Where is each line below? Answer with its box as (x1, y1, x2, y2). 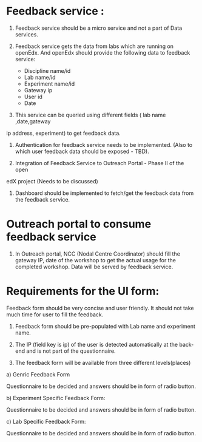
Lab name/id (24, 73, 56, 81)
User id (24, 93, 42, 100)
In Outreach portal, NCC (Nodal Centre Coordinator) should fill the (15, 250, 181, 257)
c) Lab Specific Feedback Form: (6, 418, 86, 425)
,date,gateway (15, 117, 51, 125)
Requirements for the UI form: (6, 284, 160, 298)
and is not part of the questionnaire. (26, 347, 116, 355)
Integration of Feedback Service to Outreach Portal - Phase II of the (15, 159, 184, 166)
